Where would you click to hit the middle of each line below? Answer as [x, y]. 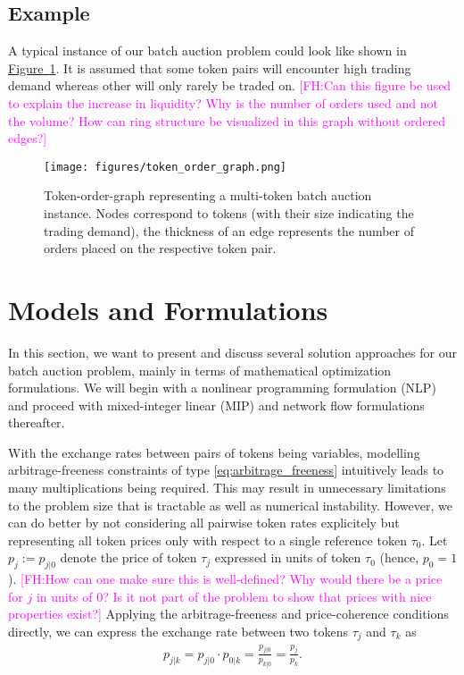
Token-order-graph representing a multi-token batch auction [208, 195]
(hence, [399, 557]
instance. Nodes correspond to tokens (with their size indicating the [229, 213]
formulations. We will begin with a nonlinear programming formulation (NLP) [222, 388]
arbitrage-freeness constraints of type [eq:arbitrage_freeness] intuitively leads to [226, 470]
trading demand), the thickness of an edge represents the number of [229, 230]
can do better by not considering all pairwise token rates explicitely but [204, 523]
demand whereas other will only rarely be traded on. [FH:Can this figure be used [230, 85]
